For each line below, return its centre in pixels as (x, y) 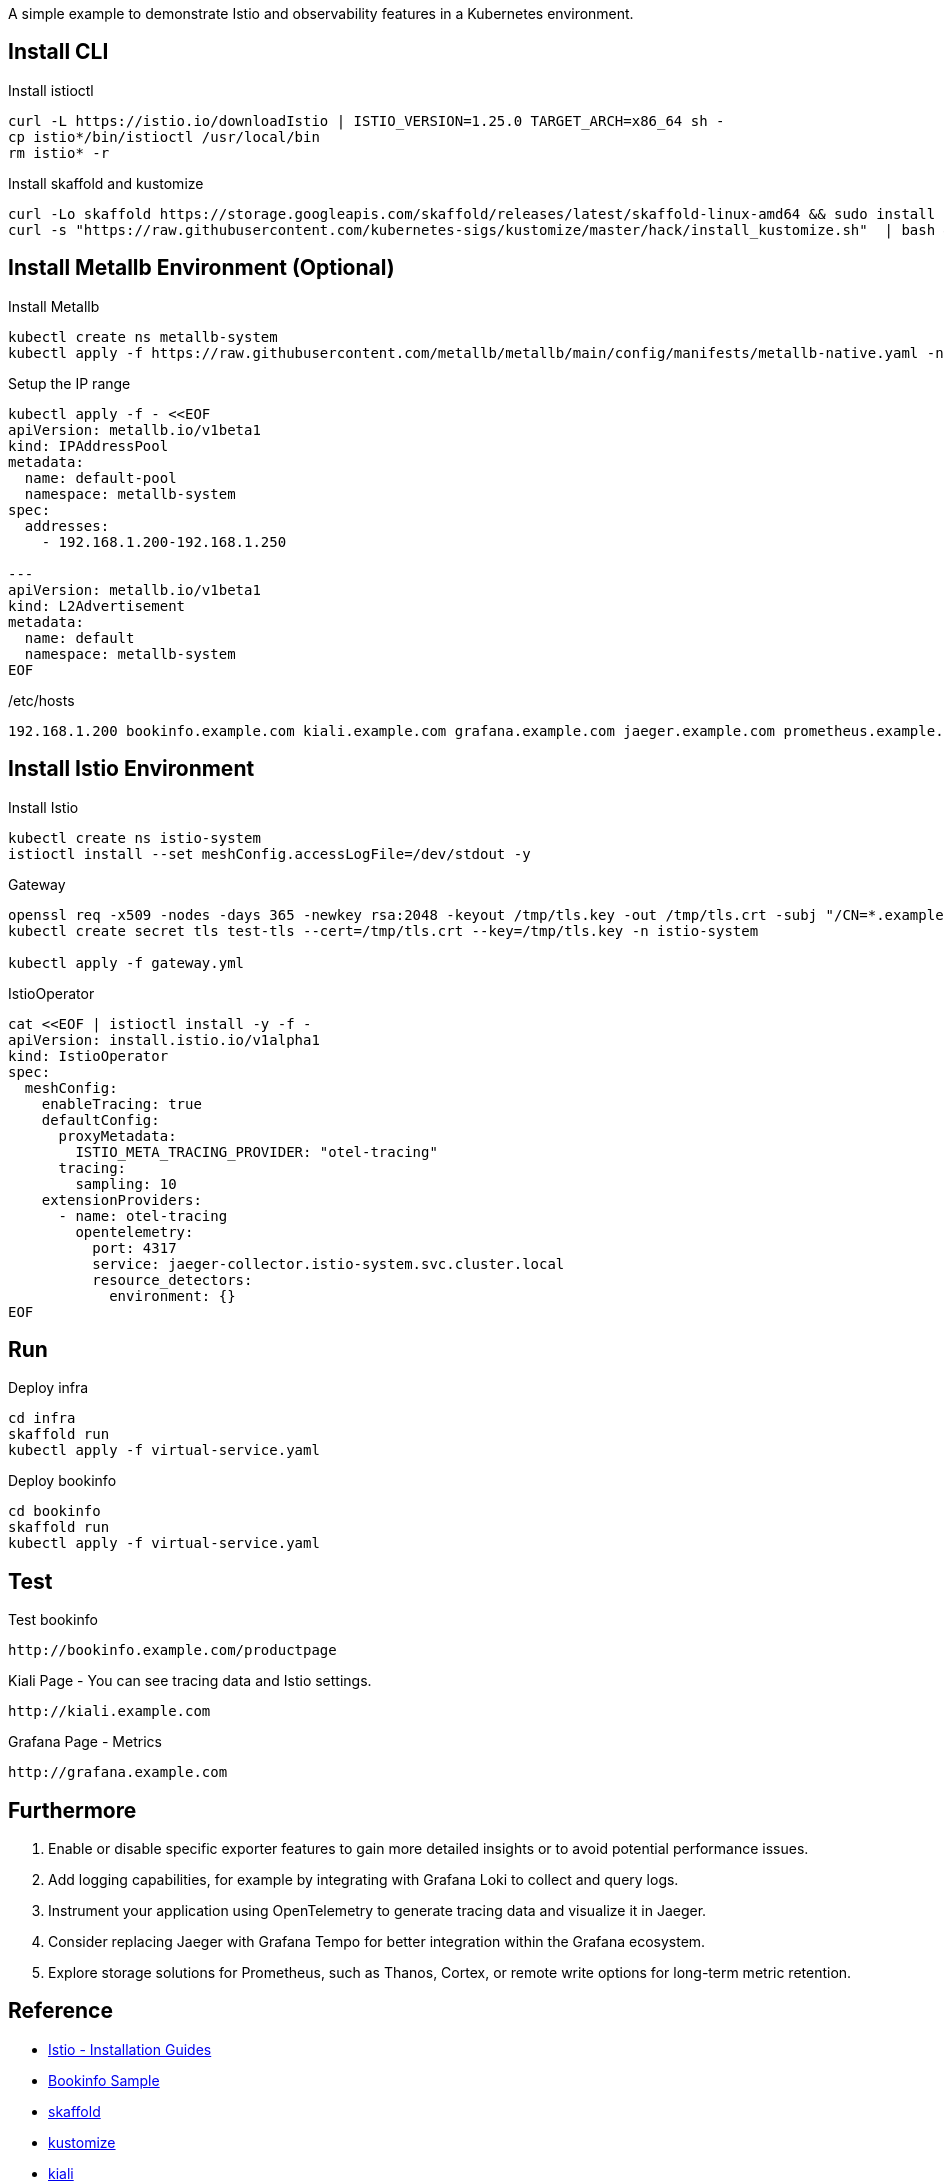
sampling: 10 (126, 1183)
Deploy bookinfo (62, 1481)
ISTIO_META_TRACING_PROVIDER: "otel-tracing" (256, 1151)
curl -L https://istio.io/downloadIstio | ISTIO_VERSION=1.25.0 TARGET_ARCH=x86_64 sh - (366, 120)
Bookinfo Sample (104, 2080)
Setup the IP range (69, 383)
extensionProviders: (121, 1199)
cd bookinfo (54, 1511)
